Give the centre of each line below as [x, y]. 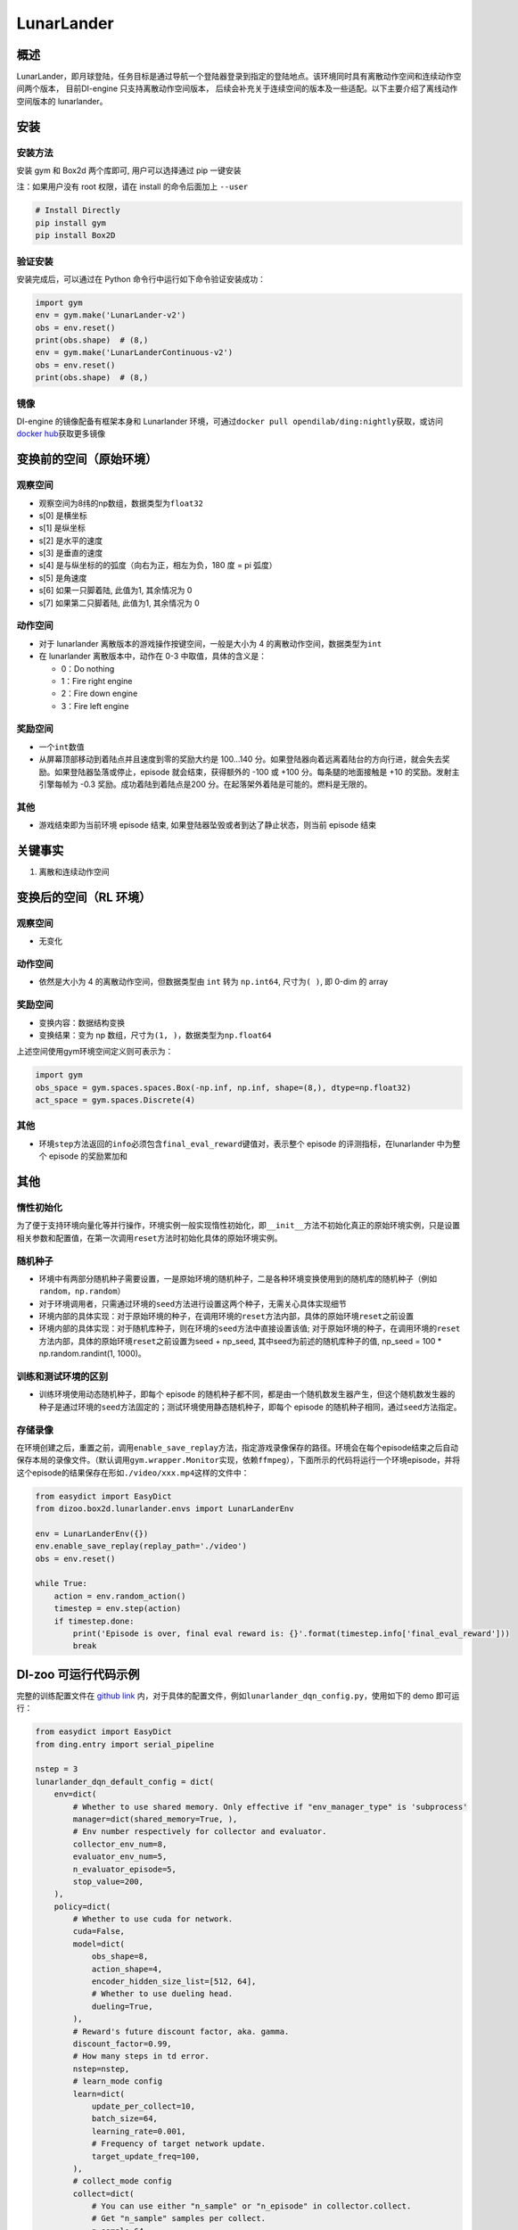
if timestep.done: [94, 1621]
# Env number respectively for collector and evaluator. [200, 1832]
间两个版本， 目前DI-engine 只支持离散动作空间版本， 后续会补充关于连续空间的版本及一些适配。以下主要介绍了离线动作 [237, 88]
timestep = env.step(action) [118, 1609]
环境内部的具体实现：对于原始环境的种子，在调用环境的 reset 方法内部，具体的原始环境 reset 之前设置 [226, 1317]
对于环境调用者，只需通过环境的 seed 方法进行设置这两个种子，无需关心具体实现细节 [193, 1303]
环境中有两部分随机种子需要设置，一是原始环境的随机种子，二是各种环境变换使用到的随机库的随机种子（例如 [238, 1278]
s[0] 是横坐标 [63, 515]
